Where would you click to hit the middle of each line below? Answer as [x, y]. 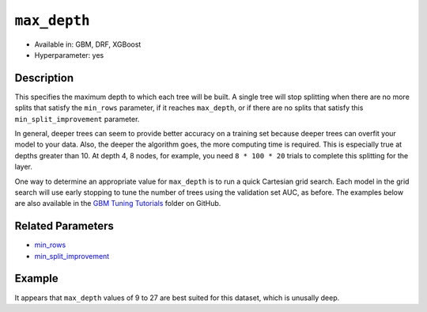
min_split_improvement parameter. [77, 119]
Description [44, 78]
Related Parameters [64, 226]
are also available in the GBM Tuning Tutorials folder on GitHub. [118, 204]
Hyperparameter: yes [69, 55]
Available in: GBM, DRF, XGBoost [88, 44]
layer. [24, 167]
